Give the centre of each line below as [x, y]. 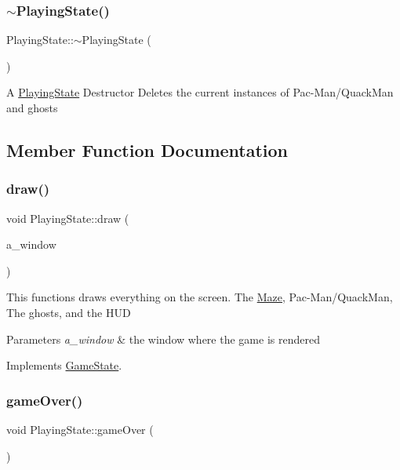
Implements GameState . [64, 365]
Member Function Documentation [147, 149]
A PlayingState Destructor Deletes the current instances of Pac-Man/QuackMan [200, 92]
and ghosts [32, 107]
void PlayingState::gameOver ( [80, 429]
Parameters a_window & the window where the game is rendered [163, 339]
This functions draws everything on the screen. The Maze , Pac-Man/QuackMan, [200, 297]
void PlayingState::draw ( [68, 218]
